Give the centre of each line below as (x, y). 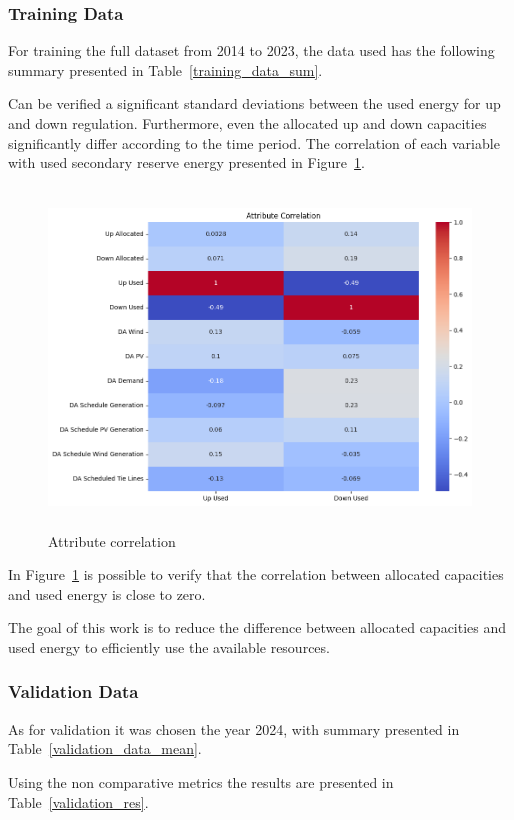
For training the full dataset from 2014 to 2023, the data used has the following (251, 50)
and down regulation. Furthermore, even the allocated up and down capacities (247, 123)
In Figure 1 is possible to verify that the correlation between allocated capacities (256, 574)
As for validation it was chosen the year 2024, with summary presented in (234, 728)
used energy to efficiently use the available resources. (169, 646)
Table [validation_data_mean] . (105, 748)
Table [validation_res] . (78, 801)
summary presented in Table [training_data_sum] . (165, 69)
